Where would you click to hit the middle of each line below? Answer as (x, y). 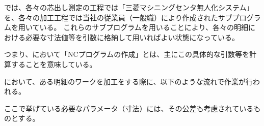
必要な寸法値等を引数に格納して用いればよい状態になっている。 (132, 37)
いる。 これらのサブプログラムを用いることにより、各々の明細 (144, 27)
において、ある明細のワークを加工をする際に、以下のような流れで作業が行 (129, 81)
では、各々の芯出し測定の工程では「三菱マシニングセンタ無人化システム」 (129, 7)
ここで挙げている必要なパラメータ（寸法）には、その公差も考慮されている (129, 108)
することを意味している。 (54, 64)
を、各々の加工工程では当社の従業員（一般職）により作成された (111, 17)
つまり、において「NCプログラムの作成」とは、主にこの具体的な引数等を (127, 54)
